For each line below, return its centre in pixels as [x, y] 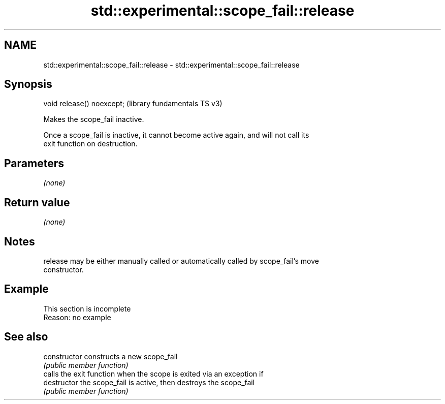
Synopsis [28, 84]
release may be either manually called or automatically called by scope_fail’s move [181, 261]
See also [26, 337]
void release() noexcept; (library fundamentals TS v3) [133, 104]
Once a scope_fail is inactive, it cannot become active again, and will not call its [176, 135]
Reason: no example [77, 317]
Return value [37, 202]
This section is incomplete [87, 308]
